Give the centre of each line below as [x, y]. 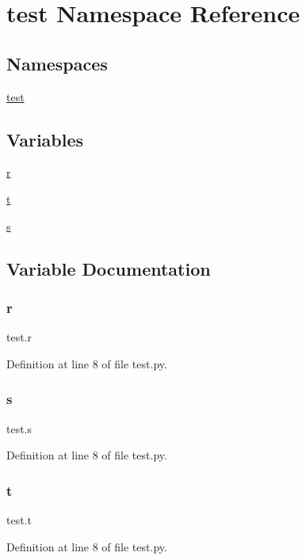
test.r [19, 337]
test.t [19, 519]
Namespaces [57, 63]
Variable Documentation [109, 268]
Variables [45, 139]
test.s [19, 428]
